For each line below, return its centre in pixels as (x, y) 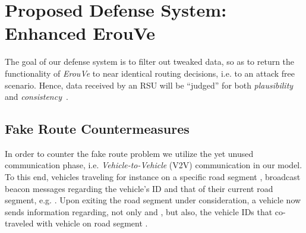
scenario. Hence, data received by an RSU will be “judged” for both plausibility (149, 85)
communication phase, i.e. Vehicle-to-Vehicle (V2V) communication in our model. (154, 165)
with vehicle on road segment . (92, 223)
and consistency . (37, 97)
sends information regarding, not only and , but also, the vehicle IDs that (139, 211)
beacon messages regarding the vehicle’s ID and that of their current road (139, 188)
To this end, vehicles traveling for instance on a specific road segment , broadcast (153, 177)
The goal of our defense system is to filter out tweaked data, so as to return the (150, 62)
